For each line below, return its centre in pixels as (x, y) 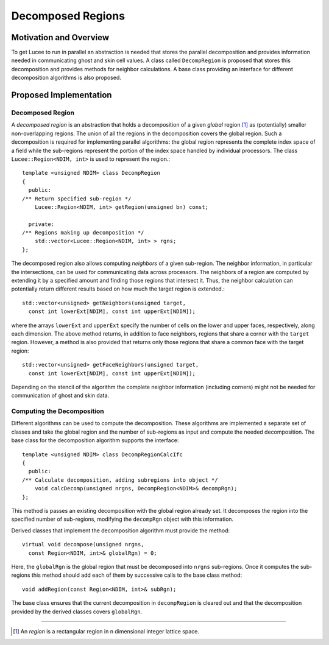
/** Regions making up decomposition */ (83, 233)
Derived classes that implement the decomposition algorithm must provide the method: (121, 530)
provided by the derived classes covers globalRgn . (77, 612)
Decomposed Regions (68, 16)
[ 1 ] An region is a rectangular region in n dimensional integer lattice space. (106, 631)
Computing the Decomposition (58, 411)
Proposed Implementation (62, 95)
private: (41, 224)
